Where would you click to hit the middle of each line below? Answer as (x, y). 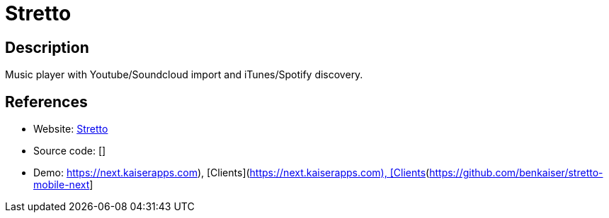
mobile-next (62, 185)
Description (47, 47)
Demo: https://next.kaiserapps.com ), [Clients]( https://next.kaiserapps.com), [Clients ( (232, 173)
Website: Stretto (71, 129)
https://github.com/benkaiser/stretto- (516, 173)
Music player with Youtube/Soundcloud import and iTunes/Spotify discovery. (184, 75)
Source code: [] (70, 151)
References (46, 102)
